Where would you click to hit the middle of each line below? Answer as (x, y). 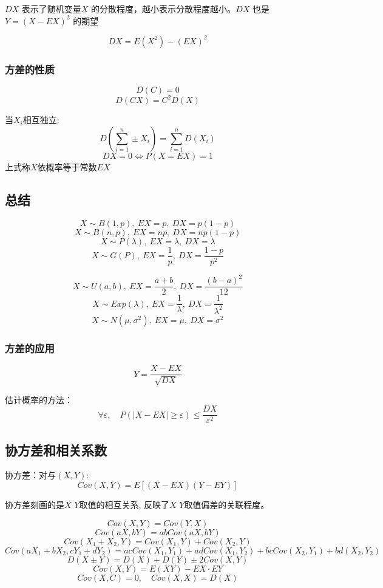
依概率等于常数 (67, 167)
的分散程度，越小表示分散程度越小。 (164, 8)
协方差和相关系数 (56, 449)
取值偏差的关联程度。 (227, 504)
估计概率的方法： (39, 399)
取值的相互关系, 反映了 (124, 504)
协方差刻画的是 (35, 504)
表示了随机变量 (51, 8)
